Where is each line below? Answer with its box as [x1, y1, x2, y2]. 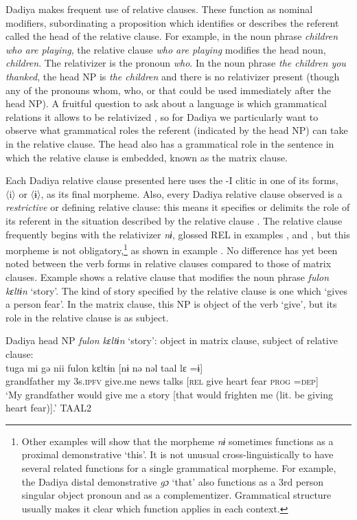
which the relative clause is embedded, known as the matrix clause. [5, 150, 288, 164]
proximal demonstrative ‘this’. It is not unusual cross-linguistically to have [21, 447, 334, 462]
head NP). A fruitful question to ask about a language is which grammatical [5, 96, 327, 111]
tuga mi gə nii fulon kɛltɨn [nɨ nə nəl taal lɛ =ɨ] [5, 360, 203, 374]
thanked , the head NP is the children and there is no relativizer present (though [5, 69, 340, 83]
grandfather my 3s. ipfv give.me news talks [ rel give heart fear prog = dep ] [5, 374, 319, 388]
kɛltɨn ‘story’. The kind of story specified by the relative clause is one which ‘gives [5, 283, 347, 297]
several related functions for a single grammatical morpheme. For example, [21, 461, 336, 475]
